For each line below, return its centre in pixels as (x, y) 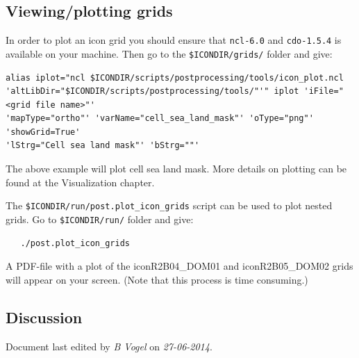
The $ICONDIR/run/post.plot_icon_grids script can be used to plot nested (169, 205)
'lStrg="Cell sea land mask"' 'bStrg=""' (103, 146)
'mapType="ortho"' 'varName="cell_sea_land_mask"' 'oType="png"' (160, 119)
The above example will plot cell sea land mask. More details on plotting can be (176, 169)
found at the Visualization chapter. (80, 182)
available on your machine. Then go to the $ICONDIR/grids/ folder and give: (169, 53)
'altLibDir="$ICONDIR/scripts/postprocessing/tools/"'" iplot (152, 91)
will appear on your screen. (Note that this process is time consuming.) (157, 279)
